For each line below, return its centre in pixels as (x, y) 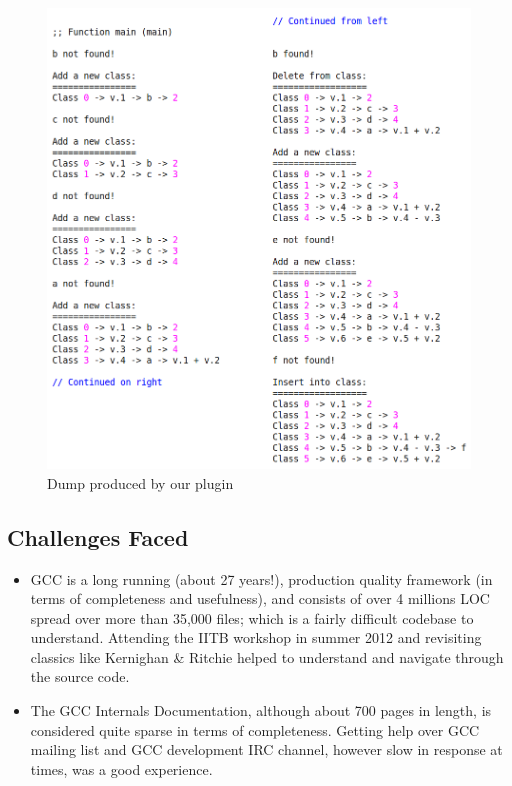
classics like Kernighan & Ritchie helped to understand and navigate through (267, 656)
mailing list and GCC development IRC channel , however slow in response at (266, 749)
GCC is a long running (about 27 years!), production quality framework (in (261, 578)
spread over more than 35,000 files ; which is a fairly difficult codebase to (252, 617)
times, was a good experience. (121, 768)
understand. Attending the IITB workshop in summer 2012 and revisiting (256, 637)
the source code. (80, 676)
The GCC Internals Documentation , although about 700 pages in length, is (261, 710)
